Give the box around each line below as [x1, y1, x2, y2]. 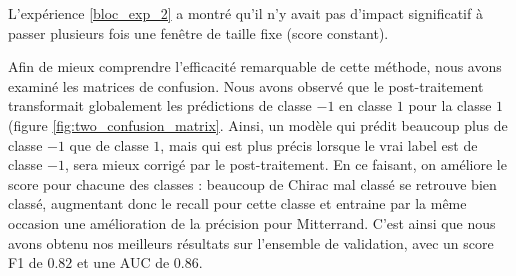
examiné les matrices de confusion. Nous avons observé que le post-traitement [8, 75, 484, 96]
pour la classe [408, 95, 492, 116]
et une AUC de [77, 252, 170, 273]
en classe [339, 95, 393, 116]
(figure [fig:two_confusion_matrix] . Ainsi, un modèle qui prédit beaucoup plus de [8, 114, 508, 135]
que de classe [69, 134, 149, 155]
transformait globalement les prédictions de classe [8, 95, 312, 116]
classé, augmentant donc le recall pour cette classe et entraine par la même [8, 193, 467, 214]
